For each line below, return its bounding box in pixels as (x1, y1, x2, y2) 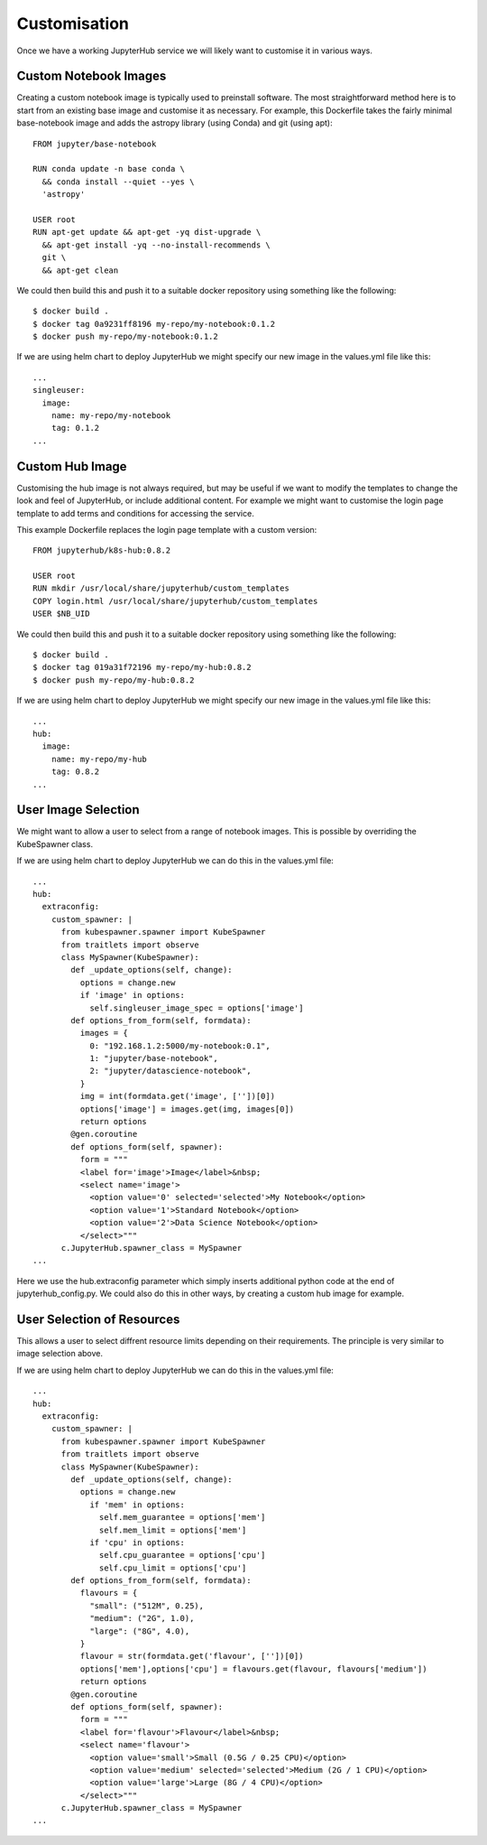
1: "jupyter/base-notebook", (89, 1053, 218, 1064)
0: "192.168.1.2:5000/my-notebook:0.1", (89, 1040, 271, 1051)
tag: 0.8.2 (51, 767, 100, 777)
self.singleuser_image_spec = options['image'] (89, 1002, 304, 1013)
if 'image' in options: (79, 990, 185, 1001)
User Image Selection (16, 802, 140, 817)
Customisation (16, 14, 130, 33)
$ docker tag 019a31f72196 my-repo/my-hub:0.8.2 (32, 662, 252, 673)
